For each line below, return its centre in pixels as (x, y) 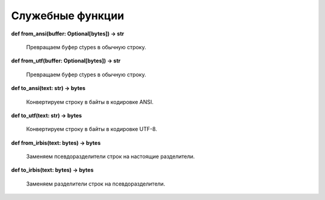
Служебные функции (68, 16)
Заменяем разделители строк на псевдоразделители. (96, 184)
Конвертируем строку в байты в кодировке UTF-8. (92, 129)
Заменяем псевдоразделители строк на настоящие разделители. (110, 157)
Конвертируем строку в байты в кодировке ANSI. (90, 102)
